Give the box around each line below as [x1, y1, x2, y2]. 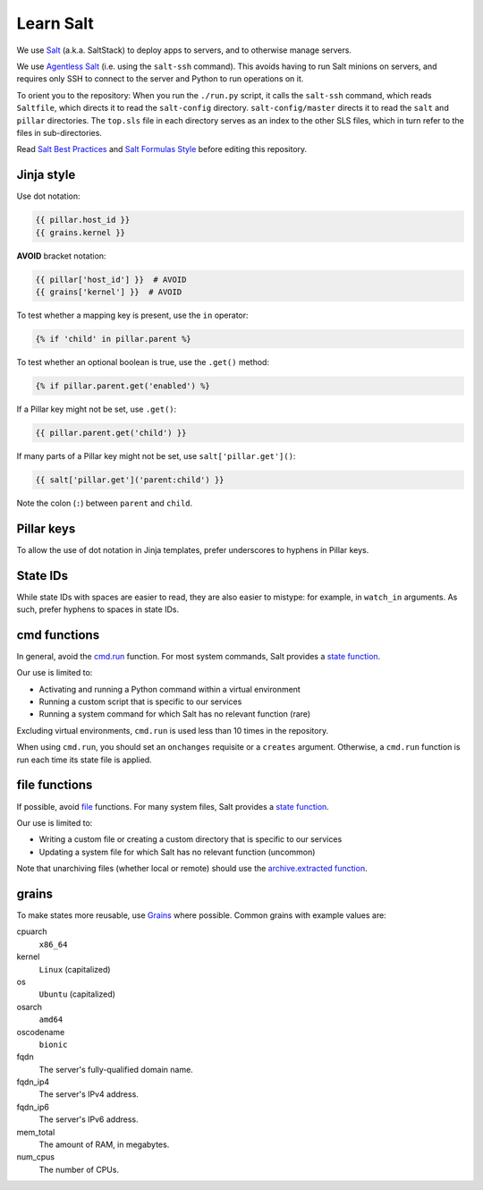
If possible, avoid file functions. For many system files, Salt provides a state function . [16, 801, 330, 812]
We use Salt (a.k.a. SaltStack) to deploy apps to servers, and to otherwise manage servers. [16, 45, 352, 55]
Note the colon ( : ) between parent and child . [16, 497, 193, 508]
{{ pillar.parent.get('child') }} [35, 428, 187, 438]
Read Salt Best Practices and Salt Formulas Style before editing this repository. [16, 144, 308, 155]
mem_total [16, 1126, 55, 1137]
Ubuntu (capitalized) [38, 989, 116, 999]
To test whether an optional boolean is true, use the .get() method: [16, 356, 270, 367]
